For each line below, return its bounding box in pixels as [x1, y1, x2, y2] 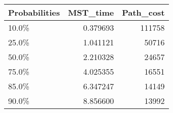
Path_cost [122, 7, 165, 18]
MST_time [68, 7, 114, 18]
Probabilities [8, 7, 60, 18]
